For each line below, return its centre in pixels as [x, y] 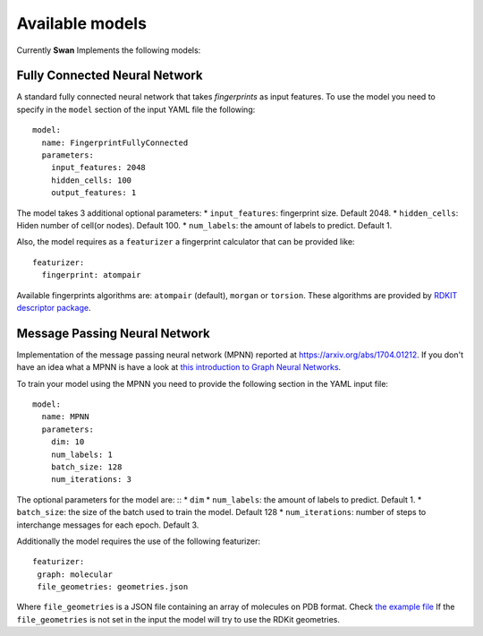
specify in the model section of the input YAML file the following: [136, 109]
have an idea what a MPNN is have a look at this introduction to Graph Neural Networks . [179, 367]
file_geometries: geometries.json [113, 587]
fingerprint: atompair [91, 275]
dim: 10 [68, 442]
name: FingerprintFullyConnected [115, 142]
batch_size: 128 [86, 467]
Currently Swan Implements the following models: [109, 50]
